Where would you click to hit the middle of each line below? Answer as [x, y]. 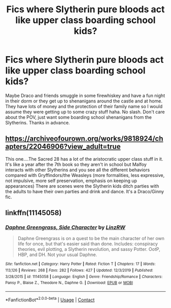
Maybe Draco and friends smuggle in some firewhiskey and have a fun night [85, 95]
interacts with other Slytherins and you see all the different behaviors [78, 170]
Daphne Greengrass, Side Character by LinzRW [65, 227]
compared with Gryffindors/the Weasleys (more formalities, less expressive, [85, 175]
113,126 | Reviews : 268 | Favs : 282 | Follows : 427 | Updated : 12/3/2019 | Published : [79, 271]
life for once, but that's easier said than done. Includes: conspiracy [88, 244]
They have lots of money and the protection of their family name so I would [84, 106]
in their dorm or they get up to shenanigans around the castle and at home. [84, 101]
